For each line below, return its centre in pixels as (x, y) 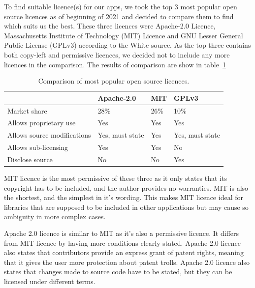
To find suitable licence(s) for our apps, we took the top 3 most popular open (121, 6)
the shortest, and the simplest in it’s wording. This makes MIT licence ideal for (124, 197)
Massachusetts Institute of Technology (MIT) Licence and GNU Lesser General (124, 35)
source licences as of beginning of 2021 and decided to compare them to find (119, 16)
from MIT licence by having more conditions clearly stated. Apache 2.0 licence (122, 243)
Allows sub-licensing (38, 147)
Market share (27, 110)
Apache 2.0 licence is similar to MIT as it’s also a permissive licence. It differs (122, 233)
